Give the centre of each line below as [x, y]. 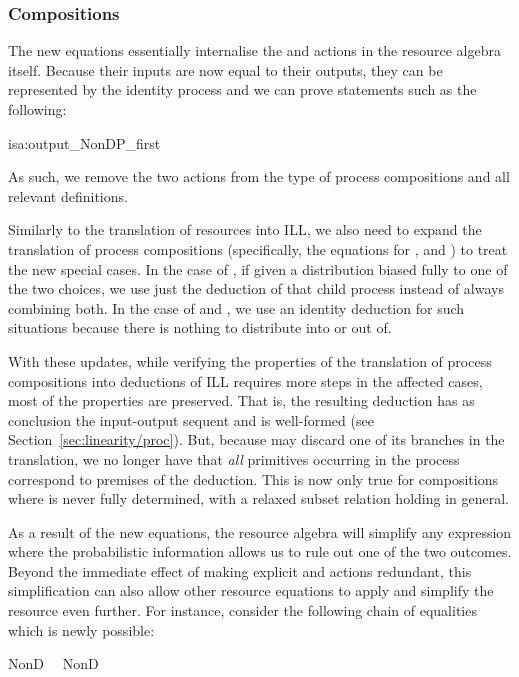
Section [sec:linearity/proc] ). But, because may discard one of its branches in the [256, 439]
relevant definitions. [68, 195]
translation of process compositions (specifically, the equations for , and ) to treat [258, 248]
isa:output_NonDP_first [84, 142]
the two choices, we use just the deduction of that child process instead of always [256, 288]
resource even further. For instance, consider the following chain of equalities [242, 610]
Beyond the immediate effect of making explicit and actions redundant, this [240, 570]
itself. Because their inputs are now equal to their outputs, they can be [225, 69]
